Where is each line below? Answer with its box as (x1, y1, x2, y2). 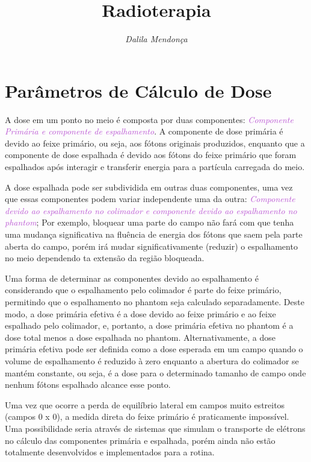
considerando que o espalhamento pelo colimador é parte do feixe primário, (5, 283, 282, 296)
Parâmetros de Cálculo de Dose (5, 78, 272, 103)
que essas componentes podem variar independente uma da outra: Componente (5, 192, 295, 205)
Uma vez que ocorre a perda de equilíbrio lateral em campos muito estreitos (5, 398, 285, 411)
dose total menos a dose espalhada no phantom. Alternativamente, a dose (5, 331, 276, 343)
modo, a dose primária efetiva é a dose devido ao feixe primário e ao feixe (5, 307, 276, 320)
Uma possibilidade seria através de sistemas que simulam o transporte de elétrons (5, 422, 306, 434)
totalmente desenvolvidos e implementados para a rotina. (5, 446, 215, 458)
